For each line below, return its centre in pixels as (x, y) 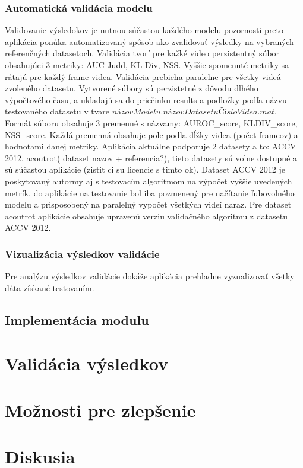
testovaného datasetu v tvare (57, 111)
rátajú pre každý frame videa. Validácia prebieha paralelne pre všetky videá (143, 76)
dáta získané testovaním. (50, 287)
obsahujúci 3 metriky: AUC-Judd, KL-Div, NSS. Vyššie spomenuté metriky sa (147, 65)
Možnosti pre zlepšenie (100, 410)
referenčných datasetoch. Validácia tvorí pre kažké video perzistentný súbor (142, 53)
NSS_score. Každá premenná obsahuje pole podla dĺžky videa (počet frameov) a (151, 134)
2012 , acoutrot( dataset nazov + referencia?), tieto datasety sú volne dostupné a (151, 157)
